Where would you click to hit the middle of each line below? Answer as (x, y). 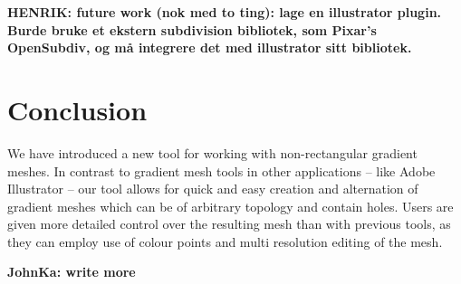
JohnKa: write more (72, 272)
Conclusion (77, 109)
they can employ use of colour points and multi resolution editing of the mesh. (225, 241)
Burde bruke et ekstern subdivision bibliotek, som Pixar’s (192, 29)
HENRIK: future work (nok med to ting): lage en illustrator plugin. (225, 12)
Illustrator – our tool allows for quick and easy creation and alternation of (213, 189)
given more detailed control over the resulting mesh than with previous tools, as (229, 224)
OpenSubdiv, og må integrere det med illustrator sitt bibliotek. (210, 47)
